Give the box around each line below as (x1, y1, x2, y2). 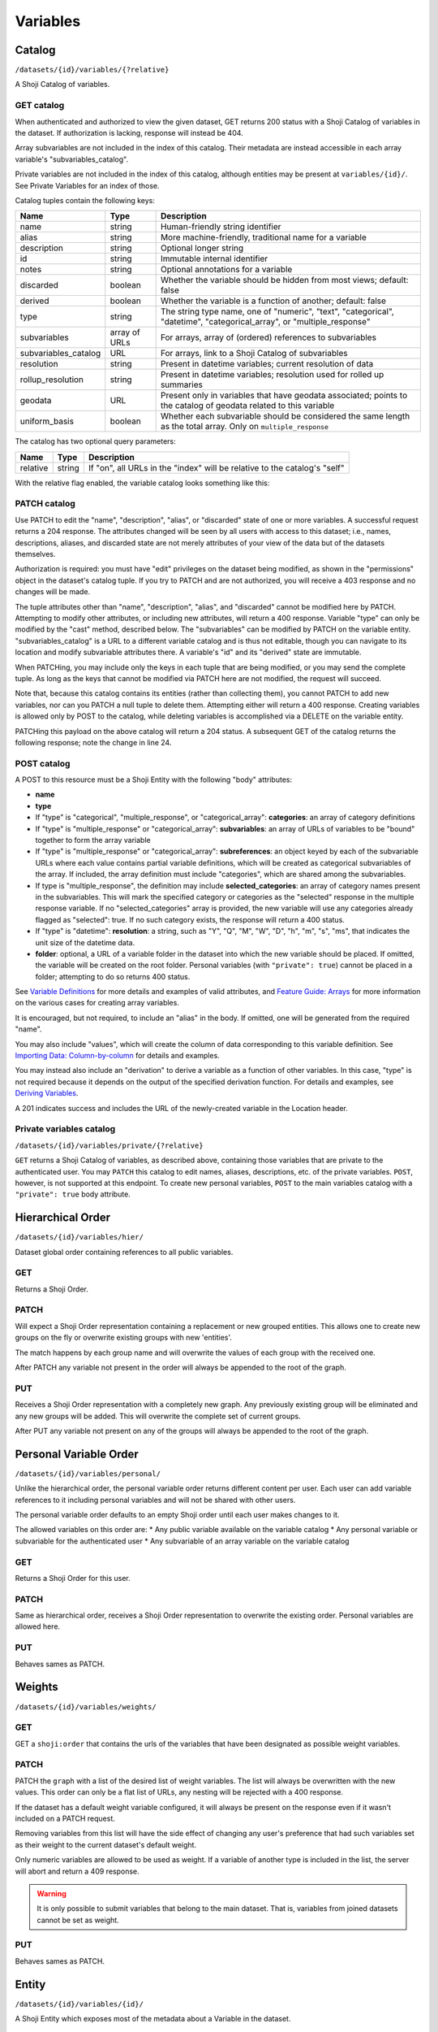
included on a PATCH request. (15, 1813, 115, 1823)
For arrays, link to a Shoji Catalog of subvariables (160, 348, 348, 359)
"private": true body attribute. (15, 1189, 131, 1199)
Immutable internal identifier (160, 253, 268, 264)
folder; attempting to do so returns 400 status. (35, 971, 191, 981)
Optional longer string (160, 242, 244, 254)
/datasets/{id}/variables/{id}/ (15, 1999, 144, 2008)
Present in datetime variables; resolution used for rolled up (160, 369, 384, 380)
